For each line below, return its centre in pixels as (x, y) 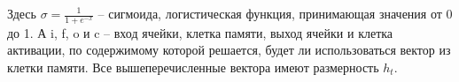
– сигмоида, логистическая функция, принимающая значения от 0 (275, 13)
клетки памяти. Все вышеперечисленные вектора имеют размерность (193, 67)
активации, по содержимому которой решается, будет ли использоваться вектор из (229, 50)
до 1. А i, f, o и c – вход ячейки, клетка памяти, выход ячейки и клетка (200, 32)
